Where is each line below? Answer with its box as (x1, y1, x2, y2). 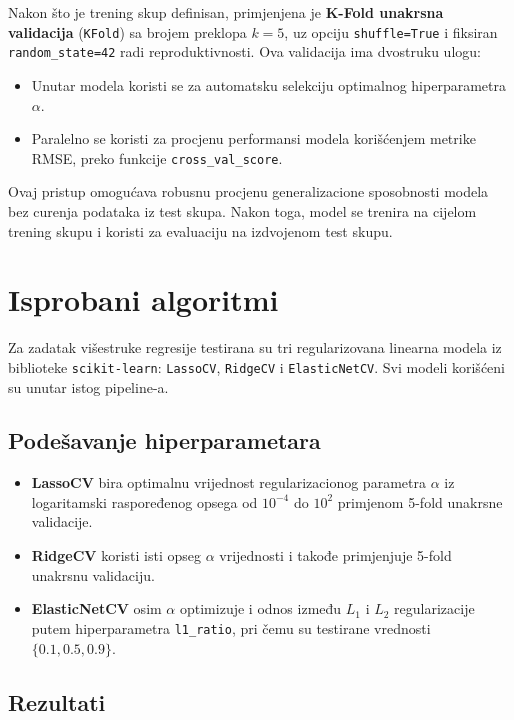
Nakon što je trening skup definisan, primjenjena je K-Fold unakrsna (8, 2, 444, 22)
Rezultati (8, 686, 106, 717)
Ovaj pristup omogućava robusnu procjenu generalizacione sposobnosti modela (8, 181, 489, 202)
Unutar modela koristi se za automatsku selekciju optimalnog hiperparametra (31, 74, 506, 95)
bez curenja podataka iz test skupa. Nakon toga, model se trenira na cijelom (8, 200, 477, 221)
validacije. (31, 511, 93, 532)
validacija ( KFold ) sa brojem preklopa (8, 21, 247, 42)
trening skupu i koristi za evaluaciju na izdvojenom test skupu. (8, 220, 393, 241)
